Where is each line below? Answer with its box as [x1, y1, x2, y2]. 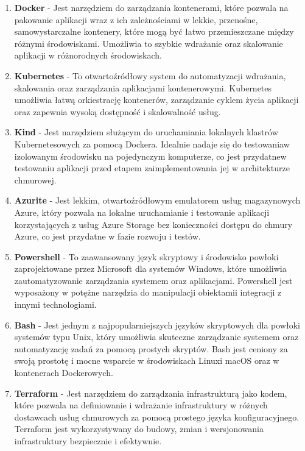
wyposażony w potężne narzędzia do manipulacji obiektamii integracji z [14, 286, 282, 299]
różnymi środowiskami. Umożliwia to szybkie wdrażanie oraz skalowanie [14, 37, 283, 49]
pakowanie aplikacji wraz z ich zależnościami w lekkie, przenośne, [14, 13, 258, 26]
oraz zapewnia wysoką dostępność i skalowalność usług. [14, 105, 221, 118]
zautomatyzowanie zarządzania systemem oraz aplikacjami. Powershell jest [14, 274, 293, 286]
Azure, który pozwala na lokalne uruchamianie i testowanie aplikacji [14, 205, 270, 218]
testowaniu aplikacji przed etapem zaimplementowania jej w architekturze [14, 162, 290, 174]
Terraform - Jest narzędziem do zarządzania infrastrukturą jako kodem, [14, 386, 287, 399]
